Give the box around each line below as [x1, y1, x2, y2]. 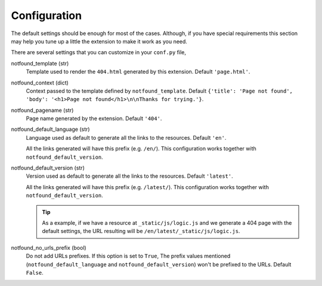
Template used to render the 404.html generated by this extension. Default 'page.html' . [26, 68, 250, 76]
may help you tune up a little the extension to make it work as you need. [11, 37, 188, 45]
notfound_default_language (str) [11, 125, 90, 133]
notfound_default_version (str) [11, 164, 85, 172]
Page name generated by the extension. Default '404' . [26, 115, 162, 122]
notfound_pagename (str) [11, 106, 74, 114]
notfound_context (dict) [11, 79, 69, 86]
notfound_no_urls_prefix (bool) [11, 244, 86, 251]
